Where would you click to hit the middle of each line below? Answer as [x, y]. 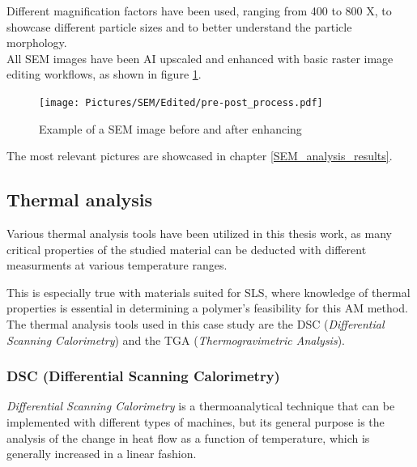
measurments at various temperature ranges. [117, 265]
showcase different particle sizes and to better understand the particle [179, 26]
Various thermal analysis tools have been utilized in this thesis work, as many [199, 234]
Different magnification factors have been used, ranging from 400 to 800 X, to [199, 11]
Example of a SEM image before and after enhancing [170, 128]
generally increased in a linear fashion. [102, 454]
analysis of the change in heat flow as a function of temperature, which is [188, 437]
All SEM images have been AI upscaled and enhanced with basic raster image [200, 58]
